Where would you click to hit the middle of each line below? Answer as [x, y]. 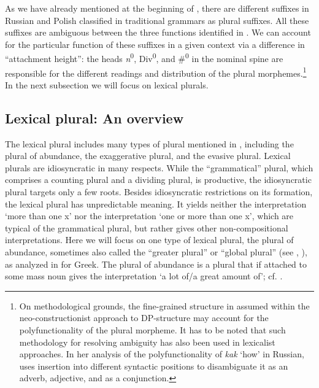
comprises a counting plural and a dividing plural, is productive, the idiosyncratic [158, 180]
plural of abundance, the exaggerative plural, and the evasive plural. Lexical [148, 156]
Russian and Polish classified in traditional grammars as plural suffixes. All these [157, 20]
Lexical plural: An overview [94, 118]
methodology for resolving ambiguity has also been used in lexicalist [147, 342]
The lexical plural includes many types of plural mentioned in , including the [149, 143]
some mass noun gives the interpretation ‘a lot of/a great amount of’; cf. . [144, 276]
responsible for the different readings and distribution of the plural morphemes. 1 [156, 72]
